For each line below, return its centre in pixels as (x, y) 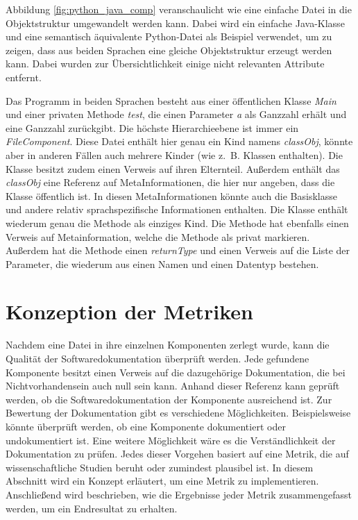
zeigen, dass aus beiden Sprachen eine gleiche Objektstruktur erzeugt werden (169, 50)
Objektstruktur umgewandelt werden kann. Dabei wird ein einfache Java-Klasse (175, 23)
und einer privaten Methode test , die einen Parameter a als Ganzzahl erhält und (176, 114)
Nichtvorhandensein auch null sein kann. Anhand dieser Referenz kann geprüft (173, 386)
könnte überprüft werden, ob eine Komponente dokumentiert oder (146, 426)
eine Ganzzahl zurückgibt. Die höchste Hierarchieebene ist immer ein (152, 127)
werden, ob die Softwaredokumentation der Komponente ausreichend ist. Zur (169, 399)
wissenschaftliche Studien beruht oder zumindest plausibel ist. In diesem (160, 467)
